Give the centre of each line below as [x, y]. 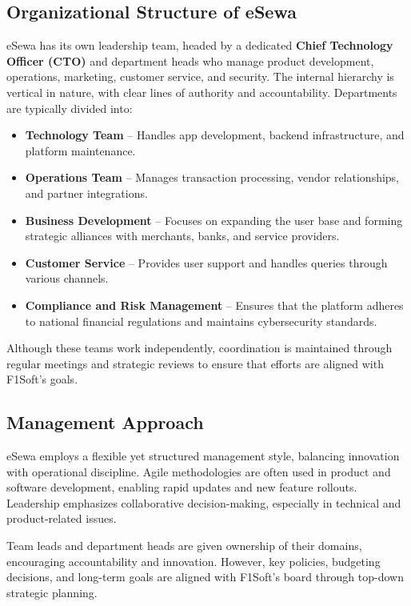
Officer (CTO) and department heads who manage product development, [190, 60]
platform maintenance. [80, 150]
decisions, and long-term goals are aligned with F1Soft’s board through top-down [205, 577]
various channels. [67, 278]
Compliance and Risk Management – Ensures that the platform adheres [214, 305]
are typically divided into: [70, 108]
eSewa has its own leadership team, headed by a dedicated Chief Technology [200, 45]
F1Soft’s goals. [42, 379]
